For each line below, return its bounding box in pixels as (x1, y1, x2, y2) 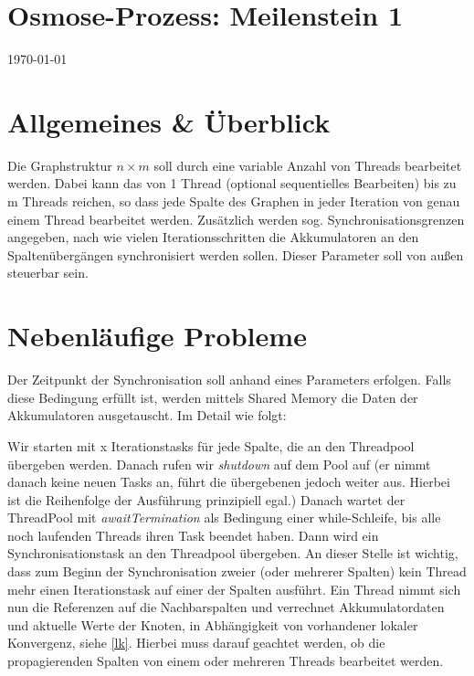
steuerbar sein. (7, 263, 89, 282)
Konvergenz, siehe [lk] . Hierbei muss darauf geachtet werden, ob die (7, 633, 385, 652)
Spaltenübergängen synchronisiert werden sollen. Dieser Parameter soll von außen (7, 245, 464, 264)
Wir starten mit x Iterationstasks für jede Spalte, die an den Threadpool (7, 436, 415, 455)
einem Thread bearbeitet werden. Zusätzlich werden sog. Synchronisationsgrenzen (7, 209, 465, 228)
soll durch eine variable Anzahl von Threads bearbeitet (153, 155, 462, 174)
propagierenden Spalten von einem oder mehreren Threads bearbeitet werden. (7, 651, 444, 671)
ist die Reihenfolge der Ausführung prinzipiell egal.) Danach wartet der (7, 490, 406, 509)
